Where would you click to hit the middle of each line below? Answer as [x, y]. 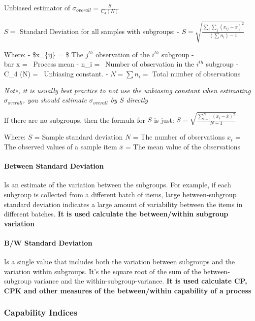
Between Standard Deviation [54, 166]
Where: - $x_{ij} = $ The [44, 54]
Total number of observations [196, 74]
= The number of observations [179, 137]
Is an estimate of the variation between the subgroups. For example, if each [118, 185]
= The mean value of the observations [183, 146]
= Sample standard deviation [79, 137]
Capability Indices [41, 312]
